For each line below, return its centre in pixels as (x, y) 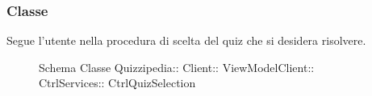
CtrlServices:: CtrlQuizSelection (117, 83)
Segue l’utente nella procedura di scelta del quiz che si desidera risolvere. (186, 40)
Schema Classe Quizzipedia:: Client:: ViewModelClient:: (177, 67)
